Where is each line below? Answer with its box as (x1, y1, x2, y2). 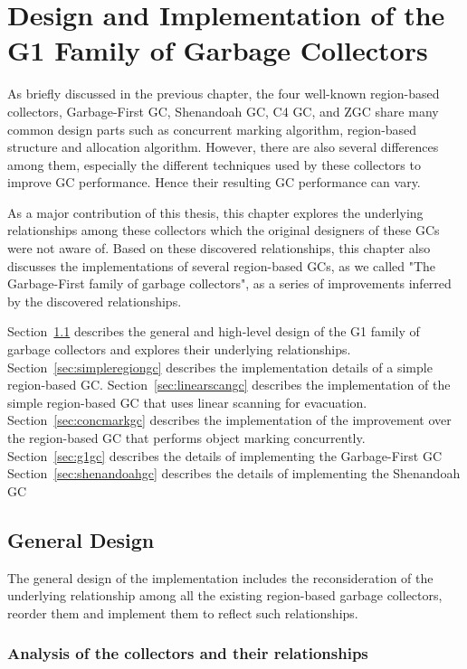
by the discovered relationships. (7, 291, 182, 310)
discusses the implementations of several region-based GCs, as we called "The (7, 256, 436, 275)
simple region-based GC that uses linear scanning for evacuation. (7, 392, 367, 411)
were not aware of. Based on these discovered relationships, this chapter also (7, 239, 431, 258)
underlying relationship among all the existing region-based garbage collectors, (7, 586, 443, 605)
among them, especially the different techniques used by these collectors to (7, 155, 421, 174)
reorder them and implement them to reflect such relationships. (7, 603, 358, 622)
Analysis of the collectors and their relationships (7, 642, 368, 664)
